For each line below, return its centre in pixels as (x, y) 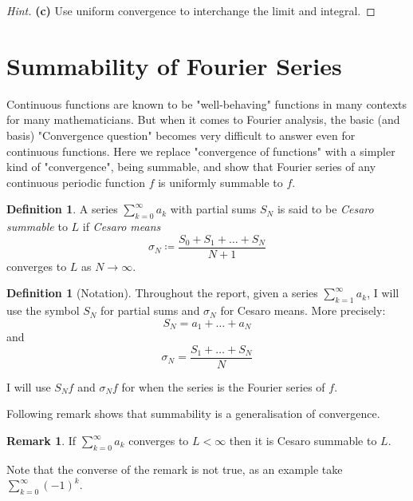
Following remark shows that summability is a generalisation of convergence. (193, 414)
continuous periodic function (76, 182)
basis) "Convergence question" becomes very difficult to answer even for (181, 135)
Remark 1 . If (41, 441)
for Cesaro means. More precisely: (303, 310)
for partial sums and (150, 310)
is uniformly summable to (220, 182)
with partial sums (213, 209)
